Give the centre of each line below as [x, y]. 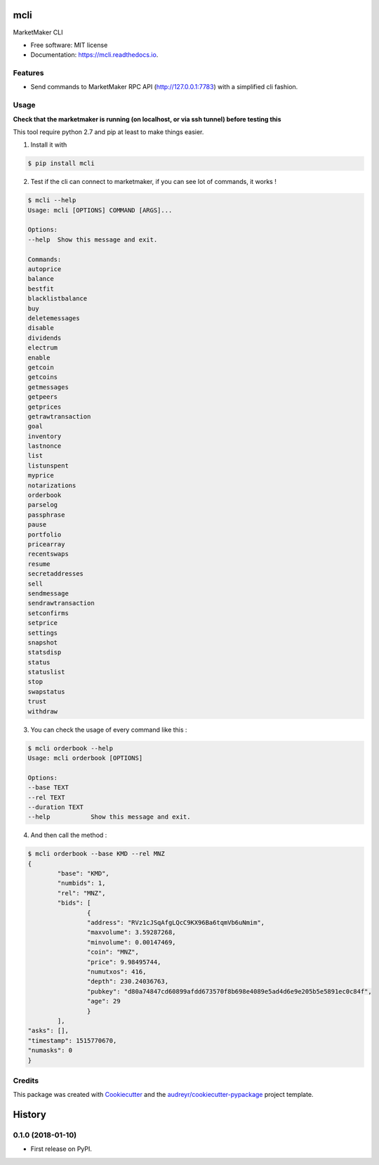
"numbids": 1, [81, 883]
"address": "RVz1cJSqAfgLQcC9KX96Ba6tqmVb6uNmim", [176, 923]
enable [39, 357]
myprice [41, 475]
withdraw [43, 711]
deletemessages [54, 318]
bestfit [41, 289]
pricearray [46, 544]
